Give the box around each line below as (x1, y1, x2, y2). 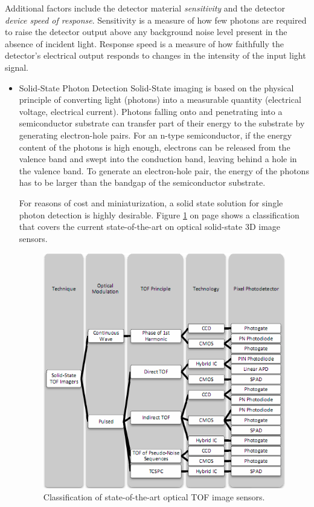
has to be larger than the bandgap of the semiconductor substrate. (19, 176, 266, 189)
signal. (5, 61, 28, 73)
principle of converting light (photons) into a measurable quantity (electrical (19, 93, 301, 106)
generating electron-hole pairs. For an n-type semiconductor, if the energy (19, 128, 292, 141)
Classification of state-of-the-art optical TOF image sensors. (43, 490, 265, 503)
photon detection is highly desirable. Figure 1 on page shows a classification (19, 208, 300, 221)
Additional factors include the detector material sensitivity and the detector (5, 2, 285, 14)
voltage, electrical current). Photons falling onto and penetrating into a (19, 105, 283, 117)
